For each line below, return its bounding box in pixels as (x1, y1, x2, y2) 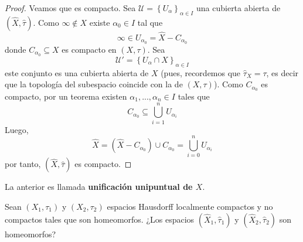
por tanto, (5, 158, 41, 170)
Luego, (5, 123, 29, 135)
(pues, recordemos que (161, 66, 241, 79)
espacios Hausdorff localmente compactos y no (107, 200, 273, 213)
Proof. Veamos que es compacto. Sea (5, 2, 136, 13)
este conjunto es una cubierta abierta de (5, 66, 149, 79)
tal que (137, 16, 163, 28)
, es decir (266, 66, 299, 79)
